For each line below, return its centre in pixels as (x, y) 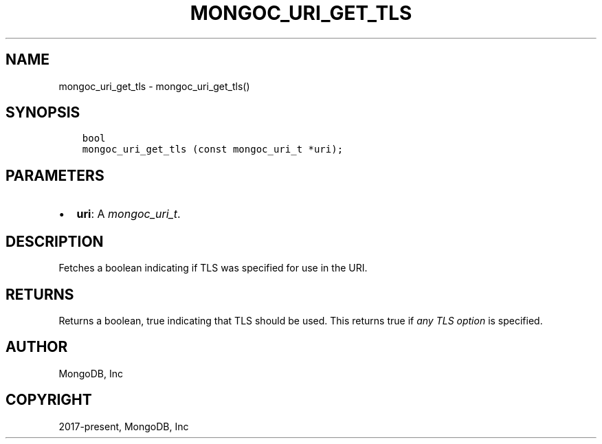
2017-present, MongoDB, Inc (124, 426)
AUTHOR (37, 347)
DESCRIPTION (55, 241)
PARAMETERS (55, 175)
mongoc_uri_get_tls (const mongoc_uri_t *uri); (213, 149)
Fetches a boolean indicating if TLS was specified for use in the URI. (213, 268)
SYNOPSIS (43, 113)
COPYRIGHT (49, 400)
